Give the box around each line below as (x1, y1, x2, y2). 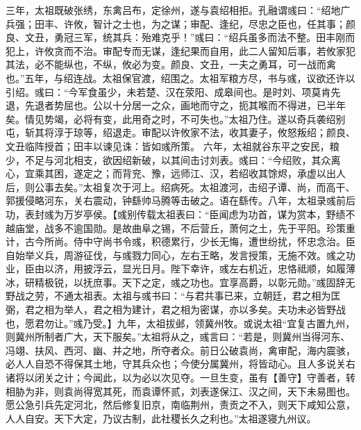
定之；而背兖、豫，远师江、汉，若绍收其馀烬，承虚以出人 (83, 166, 346, 181)
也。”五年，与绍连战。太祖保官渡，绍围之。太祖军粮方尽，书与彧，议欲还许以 (6, 70, 355, 85)
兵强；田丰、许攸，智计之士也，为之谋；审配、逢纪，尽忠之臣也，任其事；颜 (6, 16, 355, 31)
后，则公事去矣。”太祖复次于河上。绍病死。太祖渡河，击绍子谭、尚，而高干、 (6, 179, 355, 194)
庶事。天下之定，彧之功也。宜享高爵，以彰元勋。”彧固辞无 (92, 274, 355, 289)
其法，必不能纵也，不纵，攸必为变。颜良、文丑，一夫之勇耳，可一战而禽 (6, 57, 336, 72)
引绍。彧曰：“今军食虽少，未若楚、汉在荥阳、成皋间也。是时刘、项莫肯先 (6, 84, 341, 99)
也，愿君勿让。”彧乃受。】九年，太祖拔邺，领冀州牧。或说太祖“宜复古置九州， (6, 315, 355, 330)
